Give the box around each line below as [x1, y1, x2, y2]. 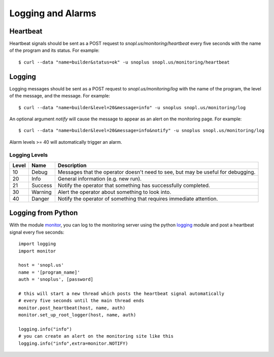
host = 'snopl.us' [18, 262, 64, 268]
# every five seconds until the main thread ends [18, 298, 145, 304]
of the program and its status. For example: [9, 47, 100, 53]
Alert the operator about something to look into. [57, 188, 172, 196]
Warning [31, 188, 52, 196]
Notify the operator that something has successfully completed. [57, 182, 211, 189]
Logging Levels [9, 151, 48, 158]
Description [57, 161, 87, 169]
